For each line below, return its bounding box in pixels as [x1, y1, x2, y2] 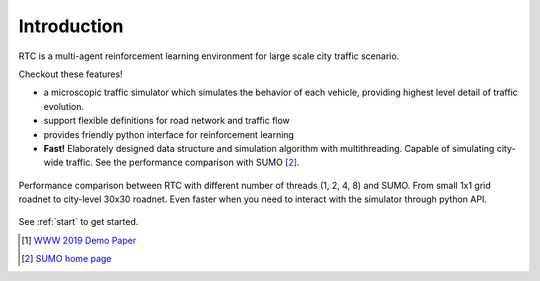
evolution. [43, 100, 85, 112]
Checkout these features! [18, 68, 124, 80]
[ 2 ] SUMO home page [21, 253, 112, 265]
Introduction [18, 15, 124, 37]
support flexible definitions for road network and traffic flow [43, 115, 290, 127]
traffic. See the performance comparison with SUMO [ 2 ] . [65, 156, 300, 169]
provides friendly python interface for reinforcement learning [43, 128, 295, 140]
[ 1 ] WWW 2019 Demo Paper [21, 234, 137, 246]
